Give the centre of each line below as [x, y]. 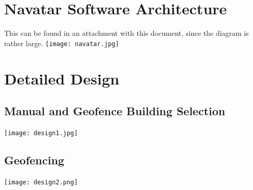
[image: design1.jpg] [41, 133]
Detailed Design [62, 78]
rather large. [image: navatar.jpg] [62, 43]
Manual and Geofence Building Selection [115, 111]
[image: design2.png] [41, 182]
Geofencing [34, 160]
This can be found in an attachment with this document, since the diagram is [127, 33]
